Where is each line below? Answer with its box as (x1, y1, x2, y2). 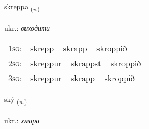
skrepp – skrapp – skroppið (30, 42, 127, 55)
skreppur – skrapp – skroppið (30, 72, 135, 84)
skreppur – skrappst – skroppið (30, 57, 141, 69)
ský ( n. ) (4, 94, 27, 106)
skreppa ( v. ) (4, 1, 40, 13)
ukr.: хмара (4, 115, 40, 126)
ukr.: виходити (4, 22, 51, 33)
